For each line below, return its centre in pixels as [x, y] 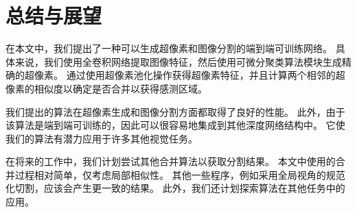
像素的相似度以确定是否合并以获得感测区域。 [106, 88]
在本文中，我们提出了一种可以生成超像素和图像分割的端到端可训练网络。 [169, 48]
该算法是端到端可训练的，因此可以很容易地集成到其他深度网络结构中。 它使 [175, 125]
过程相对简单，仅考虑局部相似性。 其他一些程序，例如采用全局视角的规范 [180, 174]
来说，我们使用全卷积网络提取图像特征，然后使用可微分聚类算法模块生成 [178, 61]
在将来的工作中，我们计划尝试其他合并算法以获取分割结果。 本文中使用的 [171, 161]
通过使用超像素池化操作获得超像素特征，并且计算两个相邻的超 [206, 75]
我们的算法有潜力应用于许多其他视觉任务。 [102, 138]
